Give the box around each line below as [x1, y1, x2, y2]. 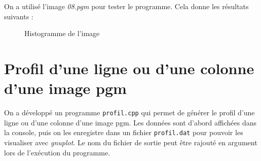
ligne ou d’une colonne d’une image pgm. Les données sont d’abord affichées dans [4, 117, 256, 127]
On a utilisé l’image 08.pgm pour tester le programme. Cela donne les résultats [4, 1, 249, 11]
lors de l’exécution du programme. [4, 147, 110, 157]
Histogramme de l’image [24, 28, 100, 39]
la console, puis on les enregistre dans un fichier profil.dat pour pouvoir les [4, 127, 243, 138]
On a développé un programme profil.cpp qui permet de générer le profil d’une [4, 107, 255, 118]
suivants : [4, 11, 33, 21]
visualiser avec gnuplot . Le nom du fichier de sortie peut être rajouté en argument [4, 137, 257, 147]
